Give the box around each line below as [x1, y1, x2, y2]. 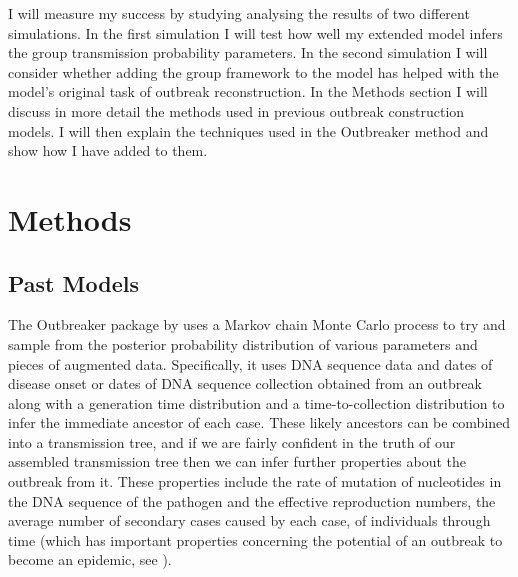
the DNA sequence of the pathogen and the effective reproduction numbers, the [8, 490, 496, 511]
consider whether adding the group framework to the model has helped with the [8, 61, 499, 82]
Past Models [8, 267, 139, 298]
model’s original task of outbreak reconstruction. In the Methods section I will [8, 81, 488, 102]
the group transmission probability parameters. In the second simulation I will [8, 42, 488, 63]
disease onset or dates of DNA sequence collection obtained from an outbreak [8, 373, 482, 394]
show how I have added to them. [8, 140, 208, 161]
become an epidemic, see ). [8, 549, 172, 570]
